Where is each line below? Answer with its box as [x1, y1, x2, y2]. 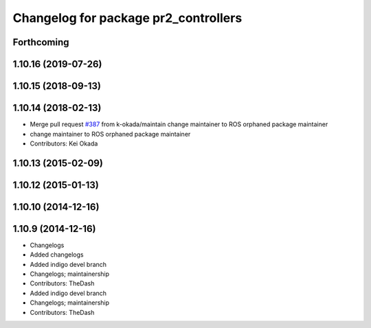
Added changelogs [30, 250, 84, 259]
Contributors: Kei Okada [30, 139, 98, 148]
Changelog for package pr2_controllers [12, 10, 243, 25]
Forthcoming [12, 36, 69, 48]
